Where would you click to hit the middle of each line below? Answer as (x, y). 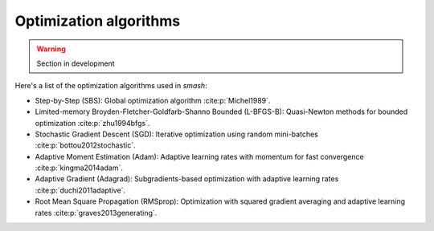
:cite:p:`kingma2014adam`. (79, 168)
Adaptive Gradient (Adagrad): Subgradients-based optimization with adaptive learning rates (187, 179)
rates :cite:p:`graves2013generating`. (96, 213)
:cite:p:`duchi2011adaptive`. (80, 190)
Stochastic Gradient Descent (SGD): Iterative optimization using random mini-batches (177, 134)
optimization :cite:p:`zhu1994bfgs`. (92, 123)
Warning (51, 49)
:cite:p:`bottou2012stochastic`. (85, 145)
